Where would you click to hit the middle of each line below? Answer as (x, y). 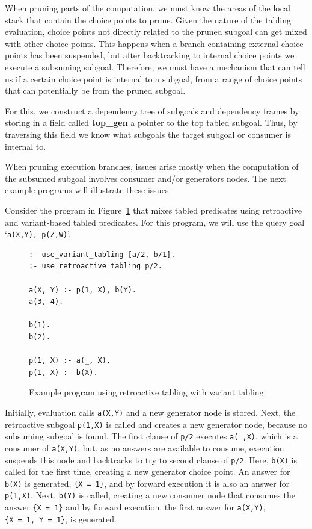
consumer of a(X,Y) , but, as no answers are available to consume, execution (145, 447)
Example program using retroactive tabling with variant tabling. (148, 392)
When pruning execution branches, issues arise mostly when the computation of (152, 166)
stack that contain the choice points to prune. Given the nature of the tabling (148, 20)
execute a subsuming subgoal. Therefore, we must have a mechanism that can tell (155, 67)
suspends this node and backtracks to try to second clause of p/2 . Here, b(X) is (151, 459)
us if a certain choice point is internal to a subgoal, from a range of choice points (154, 79)
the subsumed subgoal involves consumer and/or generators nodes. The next (145, 178)
